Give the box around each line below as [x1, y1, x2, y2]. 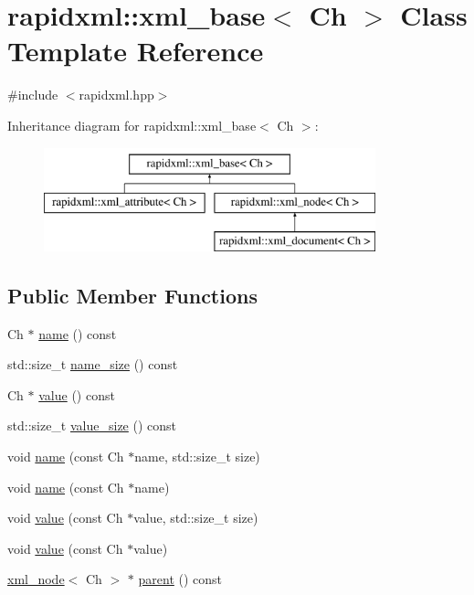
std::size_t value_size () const [7, 416, 177, 435]
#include [7, 85, 58, 104]
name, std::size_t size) [134, 447, 260, 466]
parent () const [138, 569, 223, 589]
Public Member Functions [7, 281, 258, 309]
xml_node [7, 569, 65, 589]
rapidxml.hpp [79, 85, 154, 104]
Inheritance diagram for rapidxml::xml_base [7, 115, 257, 134]
